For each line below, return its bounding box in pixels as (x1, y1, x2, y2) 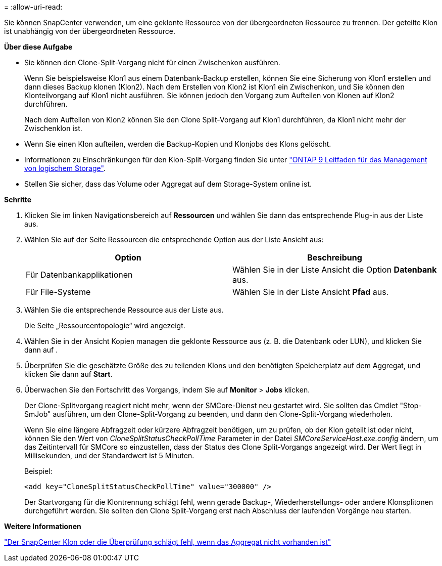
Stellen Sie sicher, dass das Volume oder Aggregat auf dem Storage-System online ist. (24, 180, 312, 188)
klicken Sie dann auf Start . (24, 370, 113, 378)
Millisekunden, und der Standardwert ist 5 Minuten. (24, 451, 194, 460)
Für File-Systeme (26, 287, 91, 297)
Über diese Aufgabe (4, 42, 73, 51)
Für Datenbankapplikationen (26, 270, 133, 280)
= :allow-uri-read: (4, 3, 63, 11)
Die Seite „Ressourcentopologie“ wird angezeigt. (24, 321, 185, 330)
